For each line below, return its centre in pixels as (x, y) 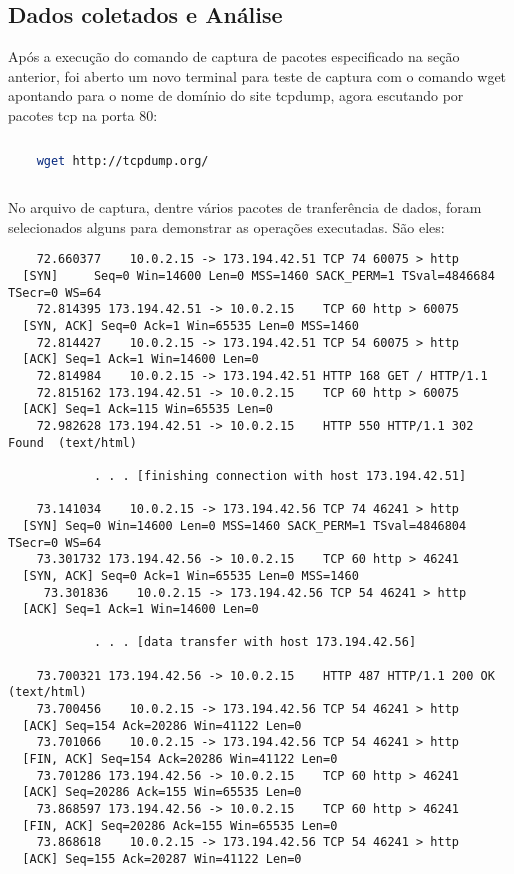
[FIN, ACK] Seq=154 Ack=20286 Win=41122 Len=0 (180, 759)
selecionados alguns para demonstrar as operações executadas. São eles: (226, 226)
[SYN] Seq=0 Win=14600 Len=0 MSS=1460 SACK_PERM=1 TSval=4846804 (244, 525)
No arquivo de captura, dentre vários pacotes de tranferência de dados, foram (245, 207)
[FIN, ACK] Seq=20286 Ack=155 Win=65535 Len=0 (180, 825)
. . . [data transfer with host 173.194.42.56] (255, 642)
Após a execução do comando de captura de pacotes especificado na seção (234, 56)
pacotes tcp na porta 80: (83, 114)
